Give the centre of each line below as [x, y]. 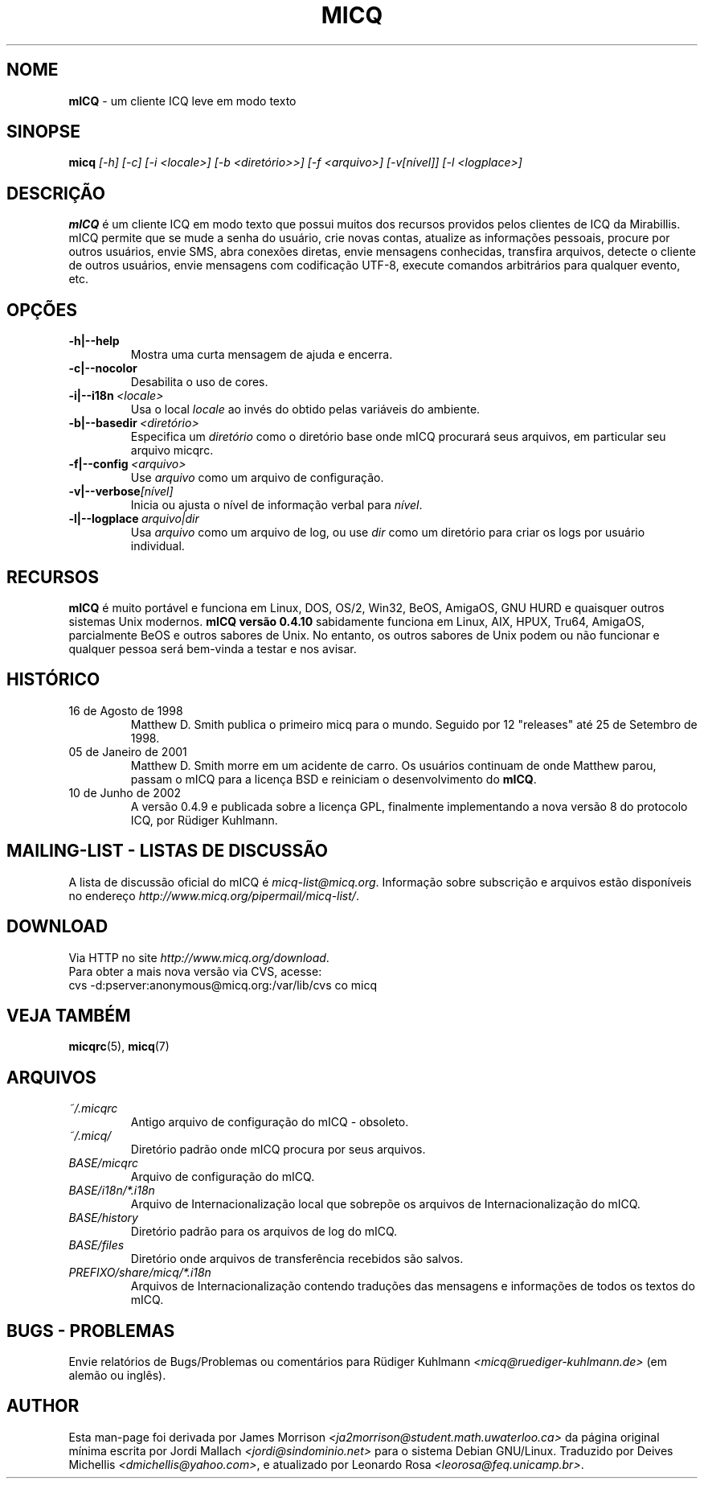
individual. [158, 546]
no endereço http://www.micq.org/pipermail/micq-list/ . [214, 895]
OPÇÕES [42, 310]
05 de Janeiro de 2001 [128, 751]
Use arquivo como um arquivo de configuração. [257, 478]
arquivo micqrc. [172, 450]
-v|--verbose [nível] [121, 492]
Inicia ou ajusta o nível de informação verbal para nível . [276, 505]
